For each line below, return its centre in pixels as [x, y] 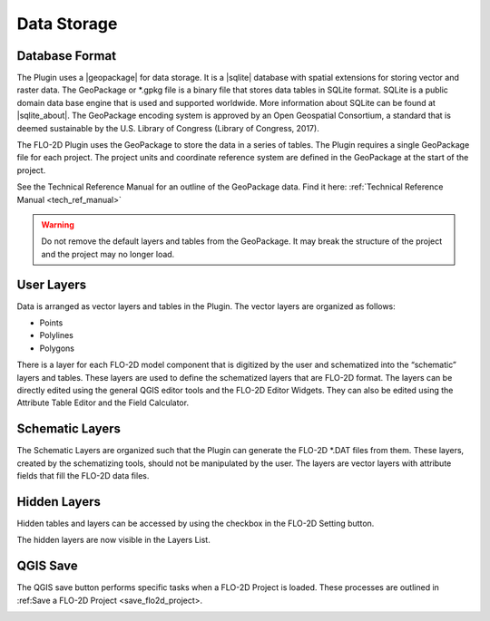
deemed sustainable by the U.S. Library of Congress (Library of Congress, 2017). [168, 128]
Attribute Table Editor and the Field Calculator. [103, 403]
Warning [58, 224]
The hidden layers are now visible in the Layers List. [113, 540]
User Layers [51, 284]
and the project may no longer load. [108, 254]
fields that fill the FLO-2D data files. [83, 476]
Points [51, 323]
